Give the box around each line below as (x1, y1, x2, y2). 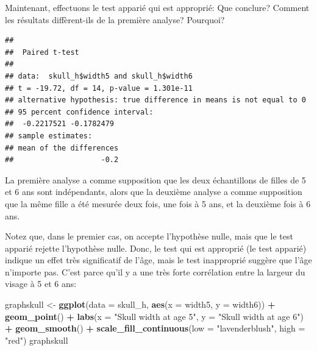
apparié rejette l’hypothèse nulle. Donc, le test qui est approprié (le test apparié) (5, 241, 307, 254)
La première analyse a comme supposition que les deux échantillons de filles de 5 (5, 173, 306, 186)
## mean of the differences (5, 143, 119, 152)
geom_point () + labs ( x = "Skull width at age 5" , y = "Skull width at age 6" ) (5, 310, 304, 322)
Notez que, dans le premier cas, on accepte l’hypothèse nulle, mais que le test (5, 230, 293, 243)
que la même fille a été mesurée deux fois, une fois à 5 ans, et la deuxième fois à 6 (5, 197, 311, 210)
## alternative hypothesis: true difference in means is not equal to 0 (5, 96, 306, 105)
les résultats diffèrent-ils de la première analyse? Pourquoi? (5, 13, 225, 26)
